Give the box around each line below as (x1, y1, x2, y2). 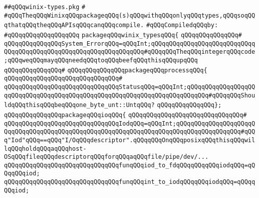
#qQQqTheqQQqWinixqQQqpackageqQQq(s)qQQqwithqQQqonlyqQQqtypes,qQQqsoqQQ (4, 12, 255, 19)
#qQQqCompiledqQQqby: (146, 22, 218, 29)
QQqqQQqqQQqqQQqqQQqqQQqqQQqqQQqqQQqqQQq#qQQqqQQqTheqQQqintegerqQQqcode (4, 48, 255, 56)
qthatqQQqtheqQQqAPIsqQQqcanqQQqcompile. (4, 22, 144, 29)
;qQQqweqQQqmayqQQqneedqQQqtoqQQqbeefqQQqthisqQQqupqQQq (4, 56, 198, 64)
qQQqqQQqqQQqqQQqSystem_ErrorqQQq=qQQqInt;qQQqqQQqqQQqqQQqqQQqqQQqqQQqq (4, 40, 255, 47)
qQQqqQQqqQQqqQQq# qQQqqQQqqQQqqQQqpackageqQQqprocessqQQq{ (4, 66, 207, 74)
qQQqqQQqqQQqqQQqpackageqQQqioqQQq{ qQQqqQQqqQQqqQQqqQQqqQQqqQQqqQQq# (4, 111, 247, 119)
